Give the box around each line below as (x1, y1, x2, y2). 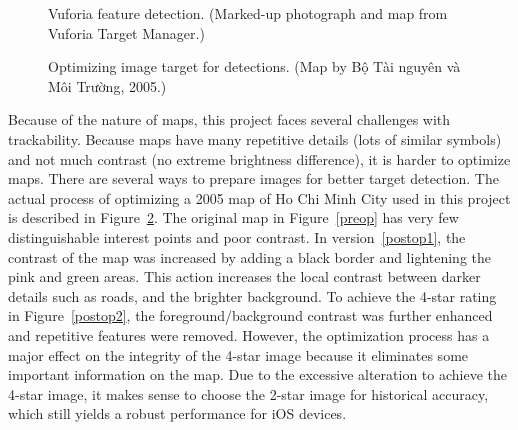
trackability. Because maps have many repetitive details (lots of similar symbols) (8, 128, 502, 149)
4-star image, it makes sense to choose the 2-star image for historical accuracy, (8, 383, 489, 404)
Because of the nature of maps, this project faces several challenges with (8, 109, 451, 130)
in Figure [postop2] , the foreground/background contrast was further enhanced (8, 305, 493, 326)
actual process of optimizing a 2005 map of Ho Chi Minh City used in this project (8, 187, 511, 208)
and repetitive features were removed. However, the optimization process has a (8, 324, 490, 345)
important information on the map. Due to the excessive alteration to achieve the (8, 364, 507, 385)
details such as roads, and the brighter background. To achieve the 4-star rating (8, 285, 497, 306)
